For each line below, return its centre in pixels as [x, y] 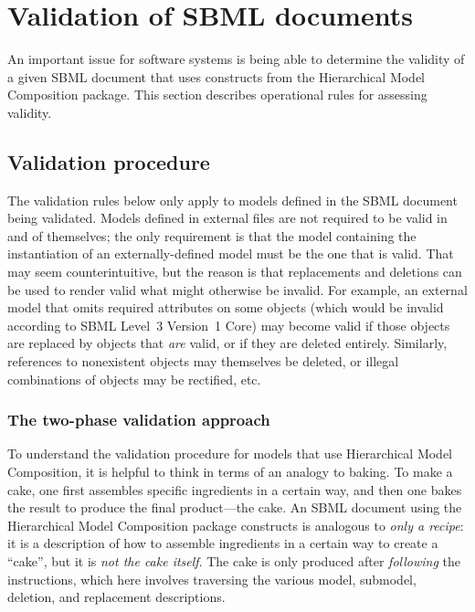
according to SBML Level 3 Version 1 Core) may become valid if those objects [229, 325]
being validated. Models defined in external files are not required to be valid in [227, 218]
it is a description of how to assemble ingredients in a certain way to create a [223, 543]
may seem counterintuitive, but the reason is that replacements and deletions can [235, 272]
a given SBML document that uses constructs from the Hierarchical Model [216, 76]
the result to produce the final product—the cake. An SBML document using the [235, 507]
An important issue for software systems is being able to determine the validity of [236, 59]
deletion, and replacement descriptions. [116, 597]
